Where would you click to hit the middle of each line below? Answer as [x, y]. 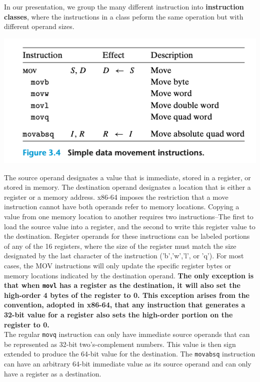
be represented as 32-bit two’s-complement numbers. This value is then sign [120, 344]
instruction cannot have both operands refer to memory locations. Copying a [122, 207]
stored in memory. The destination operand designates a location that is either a [127, 187]
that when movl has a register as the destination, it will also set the [122, 285]
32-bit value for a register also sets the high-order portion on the [118, 314]
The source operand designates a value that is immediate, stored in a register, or [127, 177]
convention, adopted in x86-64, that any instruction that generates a [125, 305]
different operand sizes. [39, 26]
